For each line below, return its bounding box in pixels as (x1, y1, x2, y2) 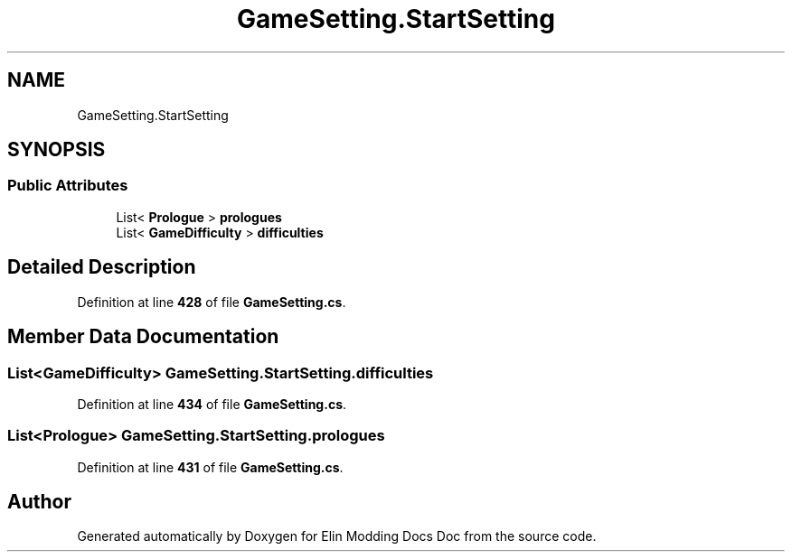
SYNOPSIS (7, 138, 106, 162)
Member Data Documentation (7, 325, 279, 349)
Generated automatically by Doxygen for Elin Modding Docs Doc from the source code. (77, 528, 597, 545)
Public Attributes (7, 176, 128, 195)
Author (7, 490, 71, 514)
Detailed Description (7, 256, 196, 279)
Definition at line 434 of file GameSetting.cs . (77, 396, 347, 412)
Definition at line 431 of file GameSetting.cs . (77, 459, 344, 475)
